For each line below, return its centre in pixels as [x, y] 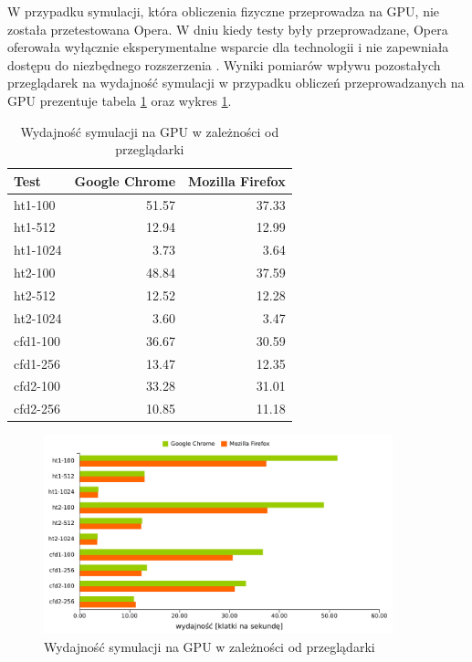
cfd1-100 [37, 340]
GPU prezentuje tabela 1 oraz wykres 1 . [120, 100]
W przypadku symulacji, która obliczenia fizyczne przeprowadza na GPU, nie [224, 11]
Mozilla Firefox [237, 180]
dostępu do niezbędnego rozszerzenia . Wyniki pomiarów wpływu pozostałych [224, 64]
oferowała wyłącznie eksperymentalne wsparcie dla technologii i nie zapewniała [228, 47]
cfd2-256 [37, 409]
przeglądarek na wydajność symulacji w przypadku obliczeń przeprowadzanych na [236, 83]
